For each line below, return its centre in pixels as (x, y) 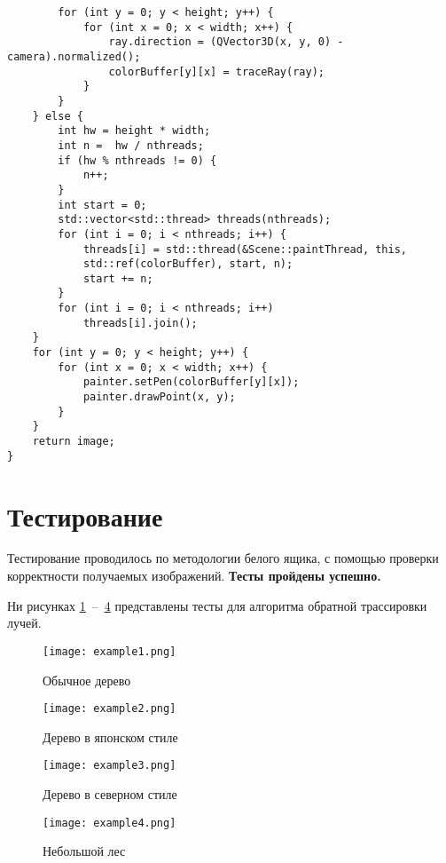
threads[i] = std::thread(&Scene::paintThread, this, (245, 249)
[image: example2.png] (110, 709)
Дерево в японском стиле (110, 736)
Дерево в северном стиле (110, 794)
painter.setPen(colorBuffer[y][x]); (191, 382)
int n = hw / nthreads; (131, 145)
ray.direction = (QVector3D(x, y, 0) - (226, 42)
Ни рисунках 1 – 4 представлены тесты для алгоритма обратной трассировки (217, 605)
